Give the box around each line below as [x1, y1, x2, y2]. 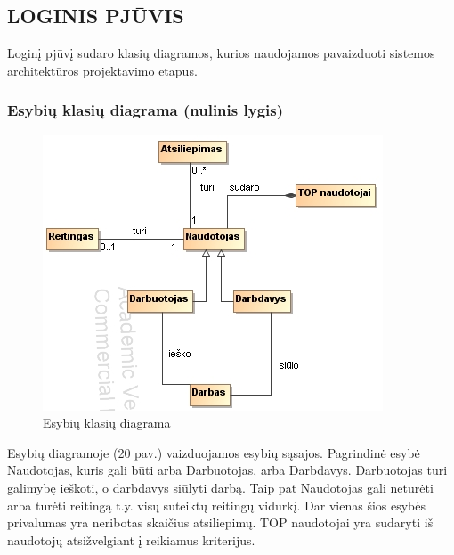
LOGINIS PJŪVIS [7, 2, 184, 29]
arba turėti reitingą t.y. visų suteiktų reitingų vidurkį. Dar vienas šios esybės [7, 495, 426, 514]
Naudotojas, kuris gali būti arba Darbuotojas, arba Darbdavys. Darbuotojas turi [7, 461, 448, 479]
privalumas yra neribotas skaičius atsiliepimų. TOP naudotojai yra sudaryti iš [7, 513, 434, 532]
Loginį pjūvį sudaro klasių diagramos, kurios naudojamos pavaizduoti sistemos [7, 44, 435, 62]
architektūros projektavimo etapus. [7, 61, 198, 79]
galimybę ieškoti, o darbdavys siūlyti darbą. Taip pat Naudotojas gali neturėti [7, 477, 434, 496]
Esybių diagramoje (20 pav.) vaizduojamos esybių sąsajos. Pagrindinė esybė [7, 443, 420, 461]
